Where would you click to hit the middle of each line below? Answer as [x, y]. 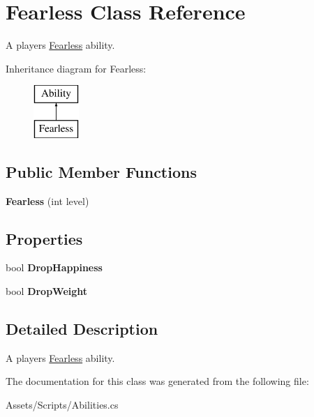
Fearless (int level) [47, 200]
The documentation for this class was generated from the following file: [157, 381]
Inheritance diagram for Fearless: [76, 68]
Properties [44, 238]
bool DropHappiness [54, 267]
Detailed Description [82, 329]
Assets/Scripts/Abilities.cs [62, 405]
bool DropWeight [47, 291]
